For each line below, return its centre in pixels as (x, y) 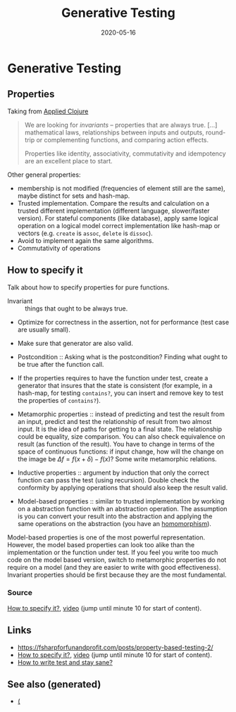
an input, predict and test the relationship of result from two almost (114, 421)
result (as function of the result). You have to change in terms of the (116, 444)
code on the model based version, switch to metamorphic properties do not (117, 560)
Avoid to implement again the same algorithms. (86, 240)
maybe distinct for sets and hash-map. (74, 196)
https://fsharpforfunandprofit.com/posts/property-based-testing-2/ (115, 647)
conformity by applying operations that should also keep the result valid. (122, 487)
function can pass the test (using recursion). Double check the (108, 480)
